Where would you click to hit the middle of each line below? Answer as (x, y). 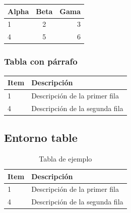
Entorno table (41, 138)
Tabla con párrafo (41, 61)
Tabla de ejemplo (65, 158)
